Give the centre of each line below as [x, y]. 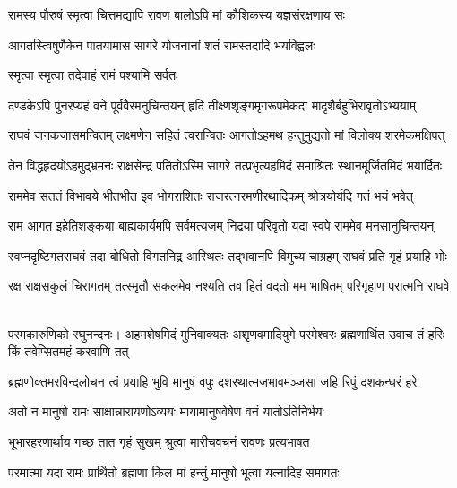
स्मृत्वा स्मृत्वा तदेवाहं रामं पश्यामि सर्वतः [93, 75]
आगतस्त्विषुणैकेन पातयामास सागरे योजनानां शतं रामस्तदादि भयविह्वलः [162, 44]
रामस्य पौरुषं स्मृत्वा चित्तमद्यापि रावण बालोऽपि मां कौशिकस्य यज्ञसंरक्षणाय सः [177, 14]
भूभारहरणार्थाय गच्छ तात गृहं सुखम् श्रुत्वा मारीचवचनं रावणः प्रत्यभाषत [159, 441]
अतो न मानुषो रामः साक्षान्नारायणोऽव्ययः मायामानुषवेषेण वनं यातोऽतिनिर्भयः [166, 411]
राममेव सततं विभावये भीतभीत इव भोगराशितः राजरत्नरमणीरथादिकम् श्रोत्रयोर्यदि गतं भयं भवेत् [211, 195]
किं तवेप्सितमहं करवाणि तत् [69, 351]
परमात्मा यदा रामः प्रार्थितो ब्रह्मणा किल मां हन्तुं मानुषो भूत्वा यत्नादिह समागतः [174, 471]
